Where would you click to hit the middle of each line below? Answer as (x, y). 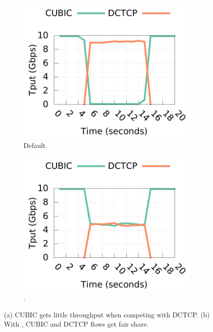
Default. (36, 145)
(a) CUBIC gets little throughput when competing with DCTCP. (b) (107, 314)
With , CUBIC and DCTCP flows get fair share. (76, 324)
